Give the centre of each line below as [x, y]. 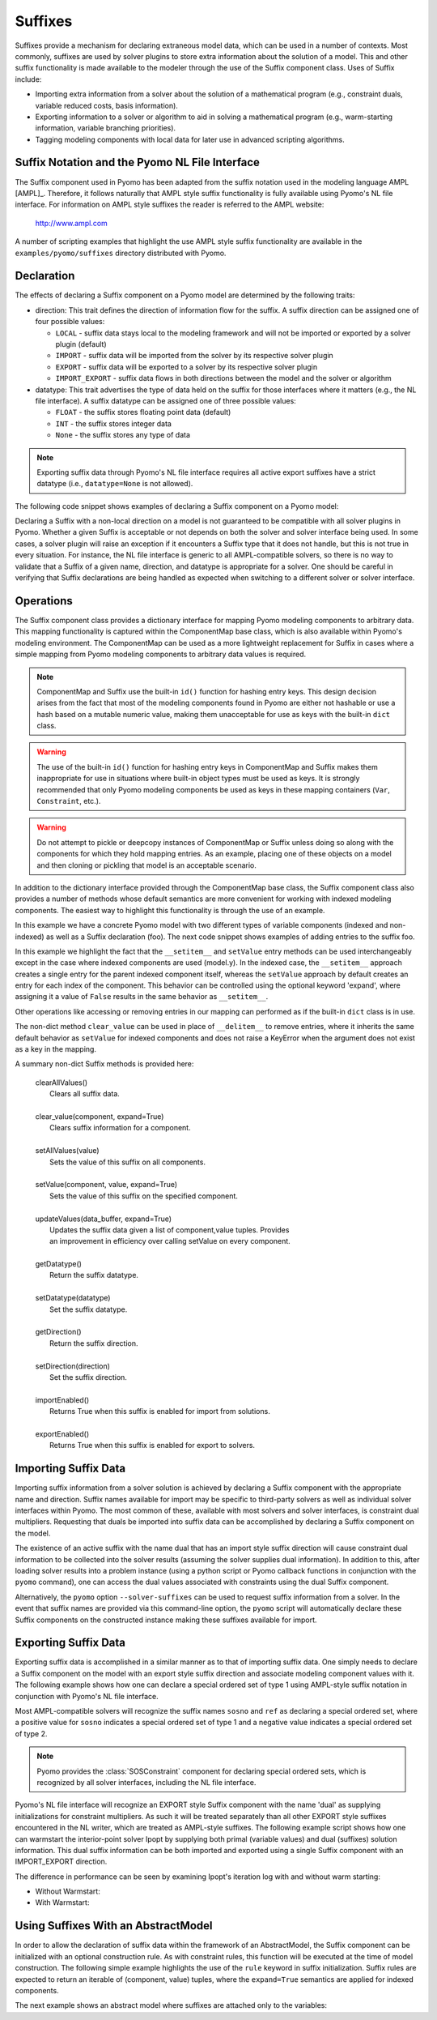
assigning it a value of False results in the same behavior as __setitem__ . [142, 997]
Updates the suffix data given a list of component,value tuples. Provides [170, 1230]
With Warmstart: [62, 1903]
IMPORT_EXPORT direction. [61, 1862]
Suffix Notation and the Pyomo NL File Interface [138, 162]
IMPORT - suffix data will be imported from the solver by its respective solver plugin [194, 356]
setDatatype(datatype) [73, 1298]
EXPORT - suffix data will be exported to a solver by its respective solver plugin [187, 367]
